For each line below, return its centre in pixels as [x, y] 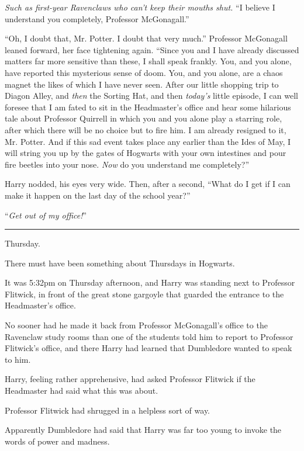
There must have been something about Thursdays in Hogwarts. [120, 263]
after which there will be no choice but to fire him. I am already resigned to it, [146, 129]
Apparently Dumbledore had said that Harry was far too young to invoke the [143, 430]
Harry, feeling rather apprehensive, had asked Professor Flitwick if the [130, 379]
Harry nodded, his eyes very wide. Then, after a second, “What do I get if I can [148, 184]
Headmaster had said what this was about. [82, 391]
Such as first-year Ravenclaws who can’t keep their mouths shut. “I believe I [140, 7]
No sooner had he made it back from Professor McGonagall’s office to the [136, 325]
